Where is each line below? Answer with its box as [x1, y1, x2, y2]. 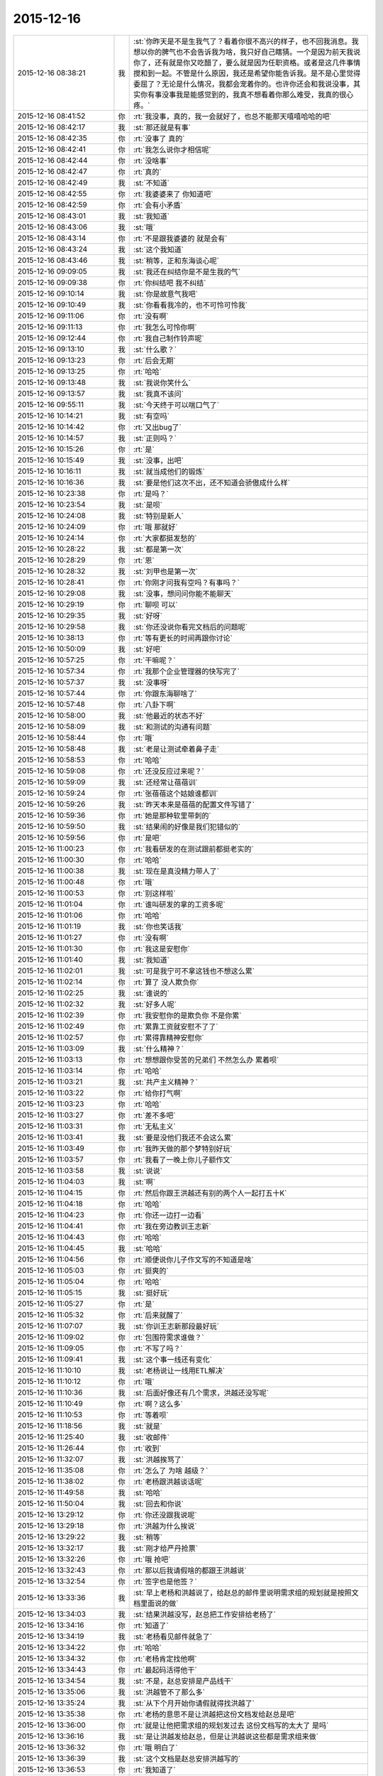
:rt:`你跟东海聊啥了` [133, 688, 198, 698]
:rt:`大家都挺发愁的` [133, 533, 198, 543]
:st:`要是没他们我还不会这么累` [133, 1132, 234, 1142]
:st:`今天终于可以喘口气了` [133, 400, 220, 410]
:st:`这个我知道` [133, 244, 184, 254]
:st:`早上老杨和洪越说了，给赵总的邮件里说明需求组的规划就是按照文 [133, 1588, 360, 1598]
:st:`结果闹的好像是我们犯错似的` [133, 821, 241, 831]
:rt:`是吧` [133, 833, 162, 843]
